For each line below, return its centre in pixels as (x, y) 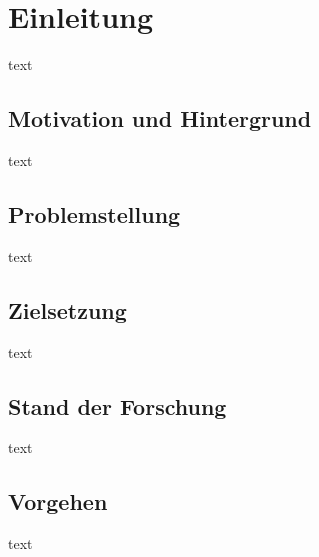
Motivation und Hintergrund (160, 118)
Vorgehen (58, 501)
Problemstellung (94, 213)
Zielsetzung (67, 309)
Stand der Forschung (117, 405)
